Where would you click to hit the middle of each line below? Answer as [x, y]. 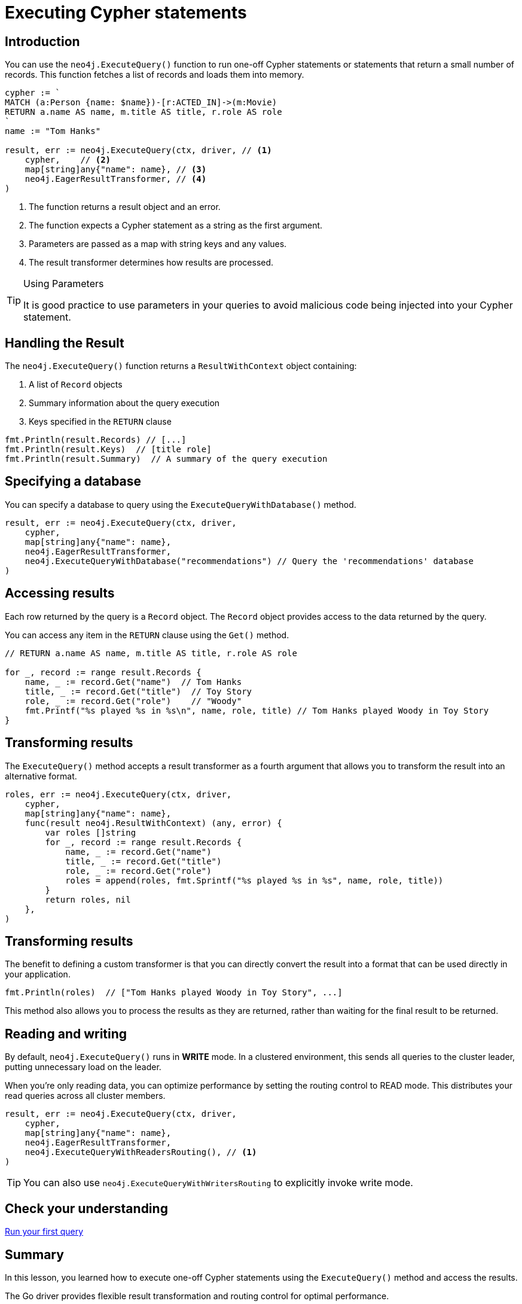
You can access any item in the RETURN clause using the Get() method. [147, 635]
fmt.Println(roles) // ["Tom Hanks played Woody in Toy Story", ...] [174, 993]
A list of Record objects [76, 385]
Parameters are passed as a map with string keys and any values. [158, 244]
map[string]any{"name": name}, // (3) [116, 170]
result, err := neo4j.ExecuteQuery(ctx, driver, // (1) [138, 150]
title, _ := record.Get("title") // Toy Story [138, 691]
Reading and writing [66, 1034]
